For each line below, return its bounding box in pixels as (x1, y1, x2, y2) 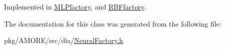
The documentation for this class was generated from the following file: (4, 18, 221, 28)
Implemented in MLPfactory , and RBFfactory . (4, 1, 146, 11)
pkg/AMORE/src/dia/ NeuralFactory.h (4, 35, 123, 45)
